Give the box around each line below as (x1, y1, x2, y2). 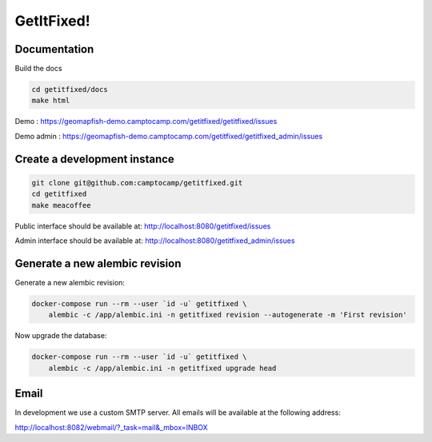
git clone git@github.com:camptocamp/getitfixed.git (31, 178, 243, 187)
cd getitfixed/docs (31, 85, 108, 94)
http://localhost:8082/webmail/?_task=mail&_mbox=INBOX (14, 422, 208, 432)
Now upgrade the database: (14, 331, 107, 340)
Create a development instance (14, 152, 175, 165)
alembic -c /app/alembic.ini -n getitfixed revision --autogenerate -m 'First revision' (48, 310, 407, 320)
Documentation (14, 42, 94, 56)
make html (31, 96, 70, 106)
